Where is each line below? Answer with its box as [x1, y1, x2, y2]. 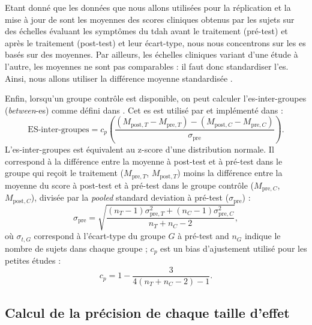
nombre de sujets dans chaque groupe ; [5, 241, 148, 254]
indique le [244, 229, 281, 242]
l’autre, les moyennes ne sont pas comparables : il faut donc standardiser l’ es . [5, 59, 289, 72]
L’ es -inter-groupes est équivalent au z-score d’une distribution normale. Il [5, 143, 274, 156]
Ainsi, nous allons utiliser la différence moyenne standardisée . [5, 71, 233, 84]
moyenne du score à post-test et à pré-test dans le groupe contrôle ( [5, 178, 254, 191]
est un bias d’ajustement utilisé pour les [160, 241, 307, 254]
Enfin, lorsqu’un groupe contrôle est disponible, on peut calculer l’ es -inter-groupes [5, 92, 307, 105]
